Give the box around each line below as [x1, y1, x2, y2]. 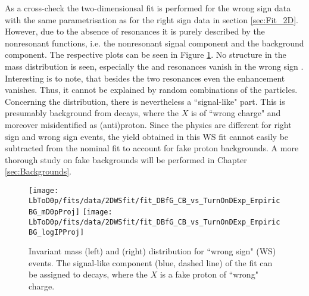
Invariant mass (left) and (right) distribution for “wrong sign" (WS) [29, 245, 276, 257]
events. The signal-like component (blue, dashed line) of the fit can [29, 256, 273, 269]
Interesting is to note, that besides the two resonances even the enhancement [5, 71, 285, 84]
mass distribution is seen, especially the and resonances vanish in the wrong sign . [5, 60, 304, 72]
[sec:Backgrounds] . [5, 165, 72, 177]
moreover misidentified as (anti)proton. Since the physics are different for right [5, 118, 292, 130]
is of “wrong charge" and [191, 107, 281, 119]
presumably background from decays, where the [5, 107, 179, 119]
